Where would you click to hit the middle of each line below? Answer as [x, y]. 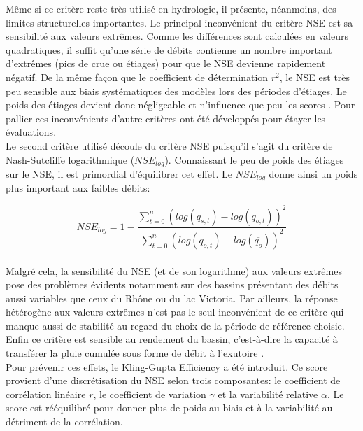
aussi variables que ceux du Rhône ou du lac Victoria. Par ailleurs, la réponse [172, 298]
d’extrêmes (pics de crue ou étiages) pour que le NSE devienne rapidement [166, 63]
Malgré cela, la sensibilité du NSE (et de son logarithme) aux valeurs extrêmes [174, 270]
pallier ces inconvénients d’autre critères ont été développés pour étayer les [166, 118]
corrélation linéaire [46, 394]
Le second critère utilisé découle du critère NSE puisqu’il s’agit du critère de [169, 145]
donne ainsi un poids [313, 173]
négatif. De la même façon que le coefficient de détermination [137, 77]
